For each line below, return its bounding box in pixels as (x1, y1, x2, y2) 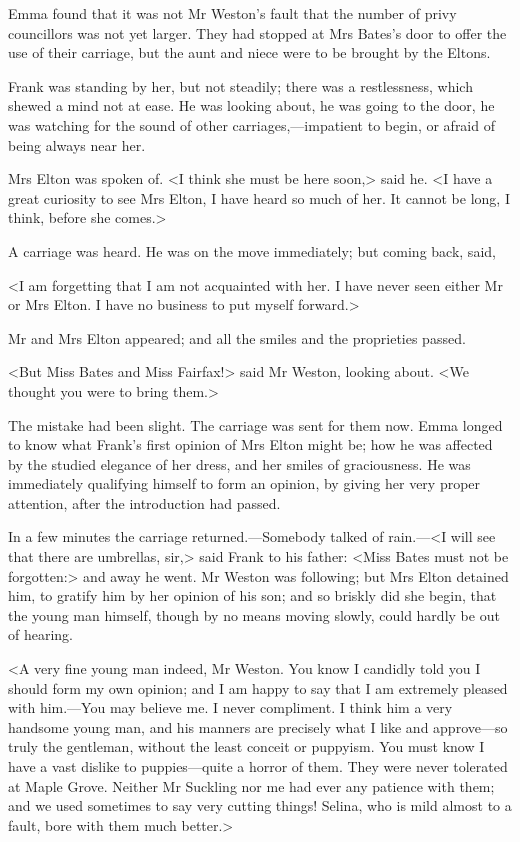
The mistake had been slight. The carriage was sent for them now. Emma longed (8, 414, 503, 435)
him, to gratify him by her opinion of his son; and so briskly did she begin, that (8, 585, 497, 606)
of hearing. (8, 624, 74, 645)
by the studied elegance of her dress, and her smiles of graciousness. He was (8, 453, 471, 474)
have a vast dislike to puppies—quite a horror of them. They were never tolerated (8, 756, 508, 776)
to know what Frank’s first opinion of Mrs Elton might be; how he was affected (8, 434, 493, 455)
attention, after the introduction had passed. (8, 492, 281, 513)
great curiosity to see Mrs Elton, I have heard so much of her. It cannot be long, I (8, 187, 510, 208)
